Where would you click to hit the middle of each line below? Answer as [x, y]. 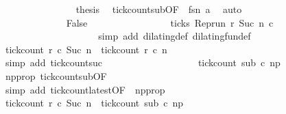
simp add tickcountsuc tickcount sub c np [143, 62]
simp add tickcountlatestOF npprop [85, 89]
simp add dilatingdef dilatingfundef [175, 36]
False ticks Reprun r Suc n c [170, 22]
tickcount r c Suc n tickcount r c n [86, 49]
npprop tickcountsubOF [56, 75]
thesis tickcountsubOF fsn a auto [159, 9]
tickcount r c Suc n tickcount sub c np [94, 103]
